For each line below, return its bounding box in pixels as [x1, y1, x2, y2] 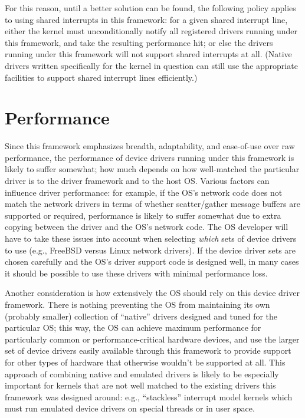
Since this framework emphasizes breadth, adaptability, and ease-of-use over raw [5, 140, 295, 152]
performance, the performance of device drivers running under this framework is [5, 151, 294, 163]
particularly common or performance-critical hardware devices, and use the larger [5, 333, 300, 345]
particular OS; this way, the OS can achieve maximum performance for [5, 321, 261, 334]
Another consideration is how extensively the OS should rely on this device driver [5, 287, 300, 299]
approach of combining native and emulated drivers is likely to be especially [5, 367, 279, 380]
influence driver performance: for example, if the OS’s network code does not [5, 186, 283, 198]
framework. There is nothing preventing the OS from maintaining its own [5, 298, 270, 310]
